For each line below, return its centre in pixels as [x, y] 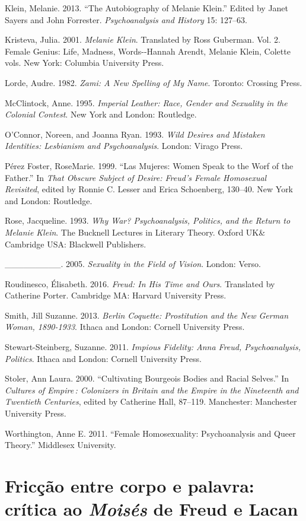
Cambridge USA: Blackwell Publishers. [76, 244]
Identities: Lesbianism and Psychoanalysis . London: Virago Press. [124, 146]
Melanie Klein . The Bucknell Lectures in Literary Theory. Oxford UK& [135, 232]
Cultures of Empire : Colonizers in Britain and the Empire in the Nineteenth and [152, 390]
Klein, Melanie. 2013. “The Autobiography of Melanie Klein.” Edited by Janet [147, 8]
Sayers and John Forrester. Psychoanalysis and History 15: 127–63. [126, 19]
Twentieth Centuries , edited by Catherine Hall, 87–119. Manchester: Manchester [151, 401]
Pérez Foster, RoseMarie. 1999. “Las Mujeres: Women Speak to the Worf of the [149, 165]
